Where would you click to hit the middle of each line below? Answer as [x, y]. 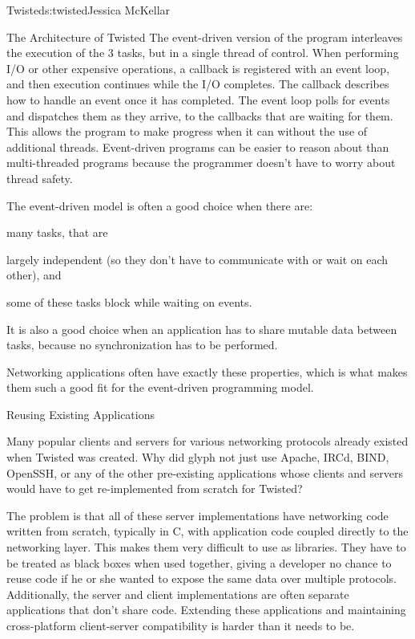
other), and [34, 275]
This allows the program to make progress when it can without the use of [187, 131]
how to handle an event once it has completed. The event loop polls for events [198, 99]
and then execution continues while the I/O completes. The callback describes [198, 84]
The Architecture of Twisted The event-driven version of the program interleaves [205, 37]
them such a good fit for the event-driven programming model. [160, 387]
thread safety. [40, 178]
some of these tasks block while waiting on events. [129, 301]
